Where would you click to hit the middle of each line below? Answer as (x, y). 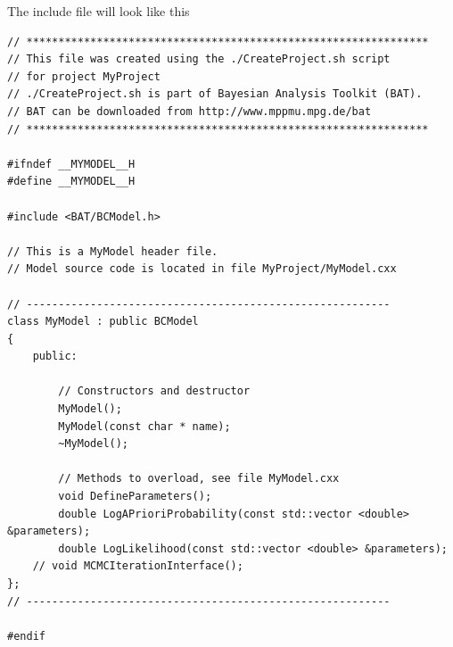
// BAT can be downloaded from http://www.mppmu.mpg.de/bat (189, 111)
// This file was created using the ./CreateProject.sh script (199, 59)
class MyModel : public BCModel (103, 322)
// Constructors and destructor (154, 391)
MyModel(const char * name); (144, 426)
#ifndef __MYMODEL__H (71, 164)
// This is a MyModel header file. (113, 251)
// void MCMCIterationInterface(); (138, 566)
